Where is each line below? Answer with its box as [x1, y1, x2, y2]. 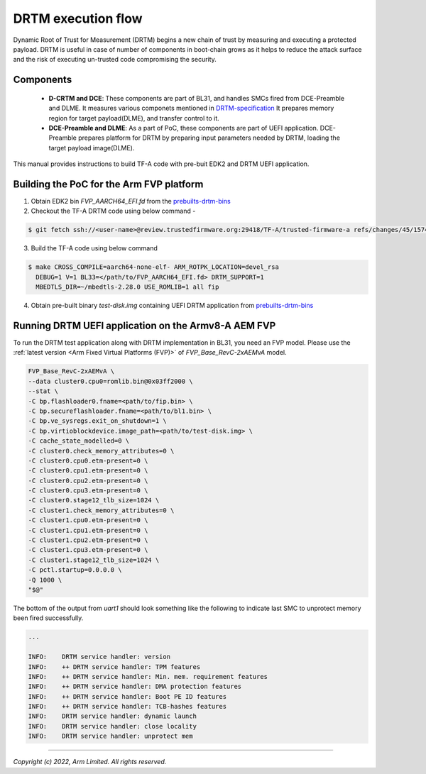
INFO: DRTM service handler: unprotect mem [28, 732, 193, 741]
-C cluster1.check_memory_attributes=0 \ [28, 506, 175, 514]
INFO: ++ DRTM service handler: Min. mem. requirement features [28, 673, 268, 680]
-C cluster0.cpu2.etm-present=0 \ [28, 476, 148, 485]
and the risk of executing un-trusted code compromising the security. [13, 55, 217, 64]
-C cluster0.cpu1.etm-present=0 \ [28, 467, 148, 475]
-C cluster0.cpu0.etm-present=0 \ [28, 456, 148, 465]
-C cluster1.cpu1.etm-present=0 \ [28, 526, 148, 534]
